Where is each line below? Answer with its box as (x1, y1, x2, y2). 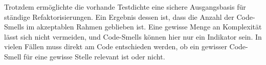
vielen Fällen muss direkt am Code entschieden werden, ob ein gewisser (4, 41, 227, 52)
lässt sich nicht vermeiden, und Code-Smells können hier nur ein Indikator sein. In (4, 31, 262, 42)
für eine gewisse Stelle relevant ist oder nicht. (24, 51, 165, 61)
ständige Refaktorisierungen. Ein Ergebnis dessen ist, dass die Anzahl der (4, 11, 234, 22)
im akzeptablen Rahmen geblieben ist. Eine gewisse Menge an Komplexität (26, 21, 262, 32)
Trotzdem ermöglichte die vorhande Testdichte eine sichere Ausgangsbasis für (4, 2, 246, 12)
